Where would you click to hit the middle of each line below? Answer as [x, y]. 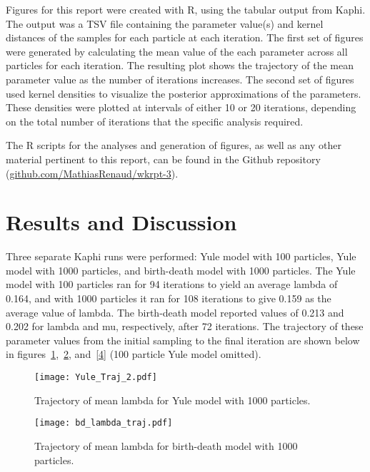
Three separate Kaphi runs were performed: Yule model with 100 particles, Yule [181, 256]
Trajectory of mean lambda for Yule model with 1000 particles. [172, 400]
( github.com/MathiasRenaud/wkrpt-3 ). [92, 173]
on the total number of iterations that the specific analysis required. [155, 121]
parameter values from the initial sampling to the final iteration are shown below [183, 340]
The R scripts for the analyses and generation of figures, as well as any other [174, 145]
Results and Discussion [121, 222]
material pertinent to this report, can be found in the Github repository [163, 159]
